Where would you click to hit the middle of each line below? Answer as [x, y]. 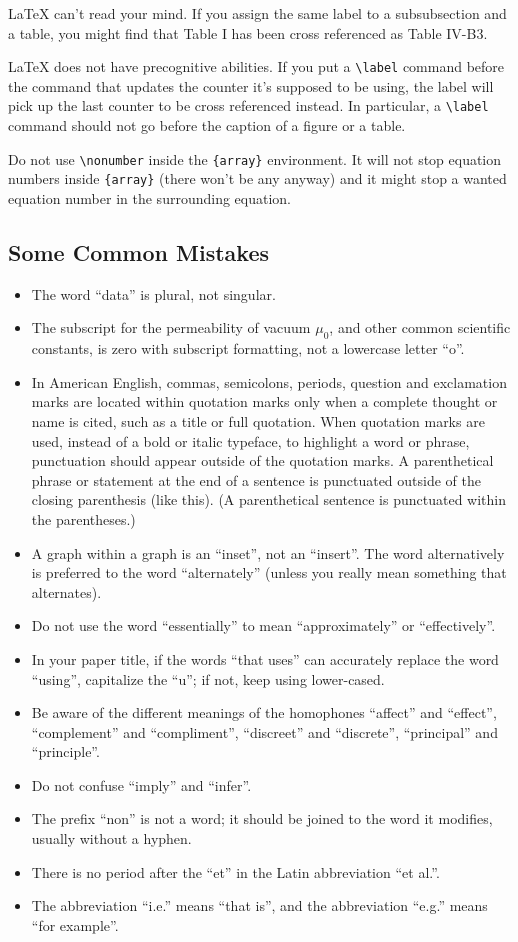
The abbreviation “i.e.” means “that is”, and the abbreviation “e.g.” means [259, 905]
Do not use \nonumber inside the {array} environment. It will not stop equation [255, 158]
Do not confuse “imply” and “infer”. [141, 784]
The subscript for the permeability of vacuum [171, 327]
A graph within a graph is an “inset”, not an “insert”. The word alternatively [268, 552]
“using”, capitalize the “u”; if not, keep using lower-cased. [208, 678]
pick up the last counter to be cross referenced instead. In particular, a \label [248, 105]
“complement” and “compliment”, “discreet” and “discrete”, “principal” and [264, 731]
